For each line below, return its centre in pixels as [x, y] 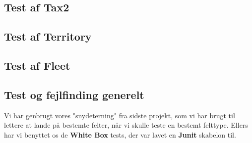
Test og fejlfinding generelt [74, 94]
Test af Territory [48, 36]
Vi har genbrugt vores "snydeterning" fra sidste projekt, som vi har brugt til [120, 115]
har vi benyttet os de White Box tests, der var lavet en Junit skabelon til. [120, 134]
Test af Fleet [37, 65]
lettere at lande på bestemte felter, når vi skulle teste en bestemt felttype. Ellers [126, 125]
